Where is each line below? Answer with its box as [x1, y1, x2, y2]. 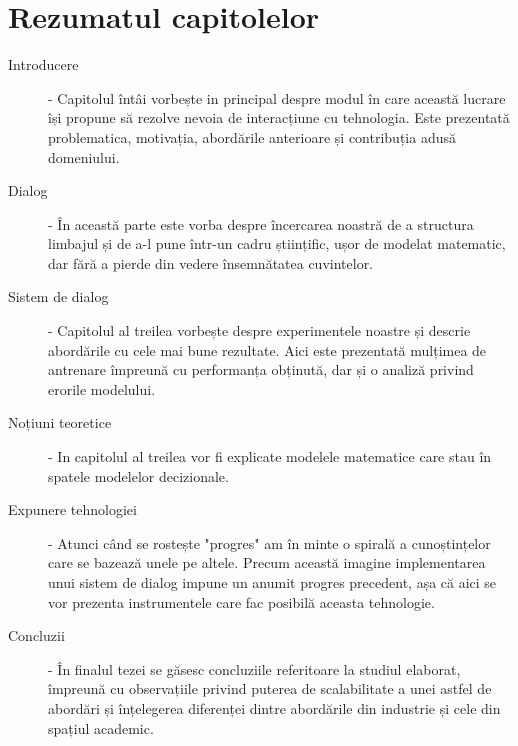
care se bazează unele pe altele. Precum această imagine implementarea [48, 552, 486, 573]
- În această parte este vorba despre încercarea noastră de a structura [48, 213, 474, 234]
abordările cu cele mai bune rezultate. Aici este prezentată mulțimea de [48, 339, 487, 360]
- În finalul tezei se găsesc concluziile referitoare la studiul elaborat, [48, 658, 461, 679]
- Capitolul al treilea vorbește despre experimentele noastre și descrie [48, 320, 471, 341]
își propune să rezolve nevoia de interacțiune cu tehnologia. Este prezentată [48, 107, 510, 128]
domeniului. [48, 146, 120, 167]
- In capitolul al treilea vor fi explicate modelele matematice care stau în [48, 446, 492, 467]
